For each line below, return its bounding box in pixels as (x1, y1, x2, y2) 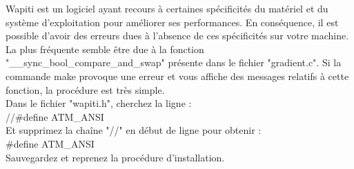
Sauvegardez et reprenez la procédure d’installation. (6, 150, 225, 164)
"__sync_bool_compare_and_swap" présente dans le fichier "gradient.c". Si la (6, 55, 342, 70)
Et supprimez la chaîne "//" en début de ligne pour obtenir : (6, 123, 262, 137)
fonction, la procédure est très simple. (6, 82, 165, 97)
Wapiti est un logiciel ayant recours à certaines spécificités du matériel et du (6, 1, 328, 15)
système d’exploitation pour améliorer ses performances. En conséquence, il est (6, 14, 339, 29)
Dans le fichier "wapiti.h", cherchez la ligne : (6, 96, 192, 110)
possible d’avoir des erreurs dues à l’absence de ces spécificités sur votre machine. (6, 28, 349, 43)
